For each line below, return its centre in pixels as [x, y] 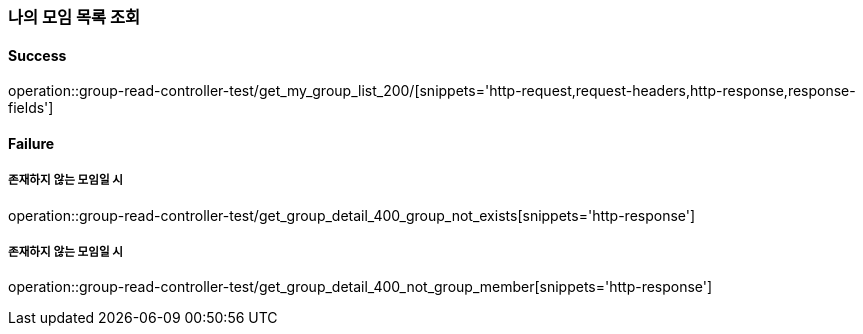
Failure [31, 143]
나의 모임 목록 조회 [74, 17]
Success [37, 55]
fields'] [31, 108]
